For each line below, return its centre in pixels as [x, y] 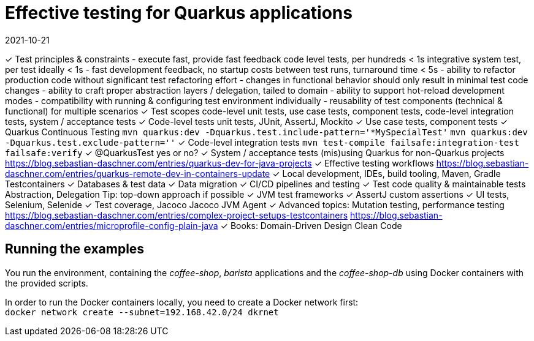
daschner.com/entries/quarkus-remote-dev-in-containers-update [138, 173]
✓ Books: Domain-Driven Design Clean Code [311, 225]
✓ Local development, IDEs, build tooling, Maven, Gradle [387, 173]
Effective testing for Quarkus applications [179, 13]
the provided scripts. [47, 283]
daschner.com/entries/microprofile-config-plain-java [112, 225]
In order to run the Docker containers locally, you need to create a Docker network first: [182, 302]
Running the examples [75, 249]
